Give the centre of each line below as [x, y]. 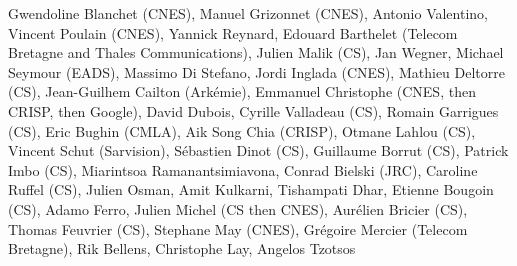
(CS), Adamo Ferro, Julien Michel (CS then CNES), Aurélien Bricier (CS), [238, 208]
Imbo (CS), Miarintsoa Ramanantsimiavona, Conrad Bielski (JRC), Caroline [243, 169]
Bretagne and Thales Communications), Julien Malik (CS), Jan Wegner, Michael [256, 52]
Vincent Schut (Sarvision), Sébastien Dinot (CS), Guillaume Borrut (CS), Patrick [258, 150]
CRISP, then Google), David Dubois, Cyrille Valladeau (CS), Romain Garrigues [253, 110]
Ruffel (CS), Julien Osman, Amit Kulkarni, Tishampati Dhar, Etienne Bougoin [251, 189]
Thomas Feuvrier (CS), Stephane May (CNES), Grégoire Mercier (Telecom [238, 228]
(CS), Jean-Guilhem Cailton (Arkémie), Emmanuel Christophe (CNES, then [242, 91]
